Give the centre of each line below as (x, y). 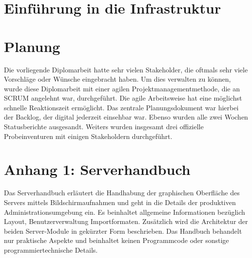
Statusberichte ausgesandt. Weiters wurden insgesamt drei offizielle (104, 127)
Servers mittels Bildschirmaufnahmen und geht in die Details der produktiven (120, 202)
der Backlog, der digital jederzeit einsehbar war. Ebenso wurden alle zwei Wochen (126, 117)
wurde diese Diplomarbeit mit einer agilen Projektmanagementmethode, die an (122, 88)
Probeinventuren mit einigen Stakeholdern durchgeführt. (88, 136)
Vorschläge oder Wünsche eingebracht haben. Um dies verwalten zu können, (117, 79)
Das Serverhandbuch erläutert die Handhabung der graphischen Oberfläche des (122, 193)
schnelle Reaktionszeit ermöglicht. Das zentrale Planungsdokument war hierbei (121, 107)
